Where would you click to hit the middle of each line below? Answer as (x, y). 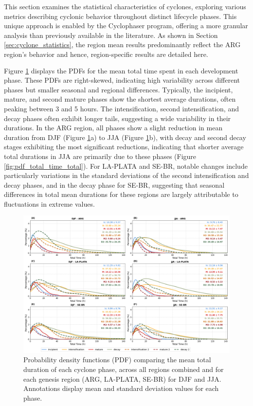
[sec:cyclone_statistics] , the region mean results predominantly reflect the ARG (122, 44)
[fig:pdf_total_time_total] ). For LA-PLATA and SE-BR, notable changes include (126, 166)
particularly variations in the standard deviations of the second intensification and (126, 175)
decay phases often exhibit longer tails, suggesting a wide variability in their (117, 118)
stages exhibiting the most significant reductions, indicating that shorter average (124, 147)
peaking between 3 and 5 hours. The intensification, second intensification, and (121, 108)
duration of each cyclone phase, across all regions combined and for (124, 369)
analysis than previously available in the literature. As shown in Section (111, 35)
